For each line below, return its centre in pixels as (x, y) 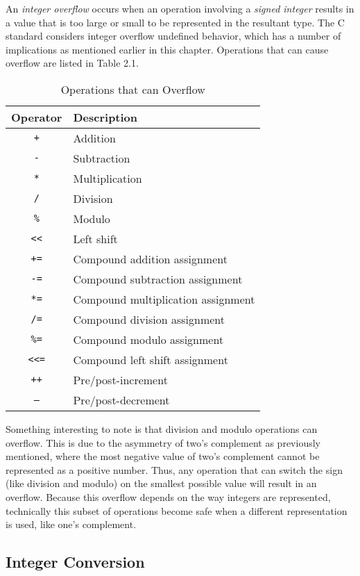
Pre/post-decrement (121, 400)
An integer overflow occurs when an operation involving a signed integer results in (180, 8)
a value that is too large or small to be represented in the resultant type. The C (175, 22)
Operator (37, 117)
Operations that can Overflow (133, 89)
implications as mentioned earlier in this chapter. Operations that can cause (167, 49)
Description (105, 117)
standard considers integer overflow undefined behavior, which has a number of (173, 36)
